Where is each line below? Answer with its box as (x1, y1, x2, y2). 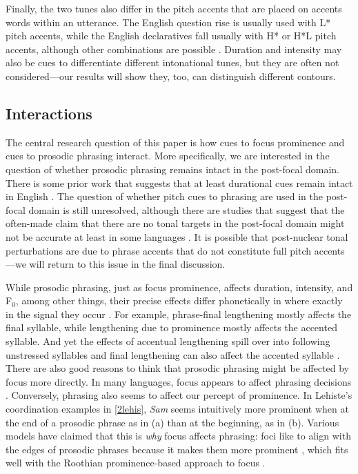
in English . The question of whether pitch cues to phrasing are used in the (6, 189, 323, 204)
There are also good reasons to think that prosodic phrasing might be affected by (6, 361, 349, 375)
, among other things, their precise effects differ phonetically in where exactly (15, 293, 343, 308)
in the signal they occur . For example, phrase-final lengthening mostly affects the (6, 306, 352, 321)
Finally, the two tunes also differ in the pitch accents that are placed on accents (6, 1, 342, 15)
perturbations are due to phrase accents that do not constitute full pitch (6, 243, 312, 257)
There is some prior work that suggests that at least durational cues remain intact (6, 175, 353, 190)
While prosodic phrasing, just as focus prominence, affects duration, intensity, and (6, 279, 353, 294)
